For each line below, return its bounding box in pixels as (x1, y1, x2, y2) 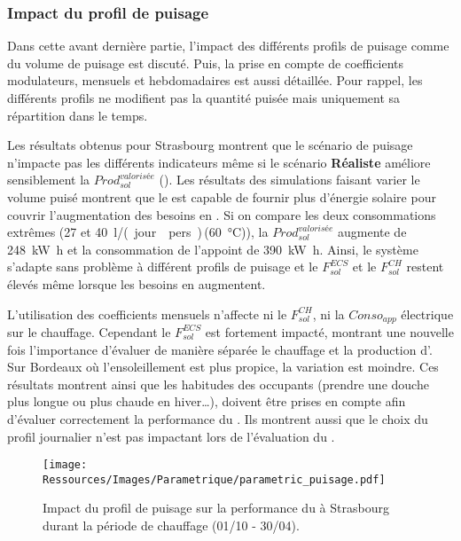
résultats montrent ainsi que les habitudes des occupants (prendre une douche (7, 374, 429, 393)
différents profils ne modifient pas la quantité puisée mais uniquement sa (7, 89, 401, 106)
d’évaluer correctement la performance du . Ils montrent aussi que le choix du (7, 409, 428, 427)
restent (406, 257, 444, 276)
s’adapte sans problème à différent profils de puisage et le (7, 257, 318, 276)
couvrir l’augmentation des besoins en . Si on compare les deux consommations (7, 205, 436, 223)
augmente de (337, 223, 407, 241)
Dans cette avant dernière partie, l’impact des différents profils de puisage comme (7, 36, 449, 55)
